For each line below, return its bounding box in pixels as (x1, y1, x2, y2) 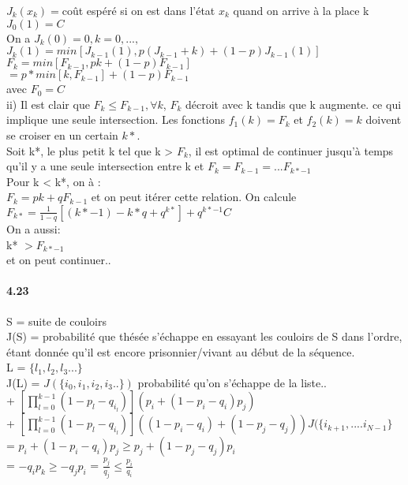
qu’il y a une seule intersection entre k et (6, 158, 204, 174)
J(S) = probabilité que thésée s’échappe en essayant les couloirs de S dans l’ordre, (6, 328, 402, 345)
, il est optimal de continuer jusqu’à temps (188, 142, 394, 159)
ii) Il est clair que (6, 95, 90, 112)
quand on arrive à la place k (233, 2, 369, 18)
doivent (365, 111, 402, 128)
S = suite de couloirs (6, 312, 107, 329)
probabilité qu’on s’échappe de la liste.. (137, 374, 328, 390)
